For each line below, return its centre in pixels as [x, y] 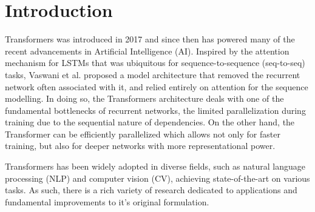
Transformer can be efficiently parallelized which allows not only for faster [143, 134]
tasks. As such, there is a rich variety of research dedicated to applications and [151, 190]
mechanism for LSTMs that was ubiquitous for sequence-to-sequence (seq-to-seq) [155, 63]
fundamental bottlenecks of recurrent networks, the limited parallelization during [155, 110]
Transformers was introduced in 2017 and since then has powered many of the [150, 39]
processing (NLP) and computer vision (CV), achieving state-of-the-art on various [157, 178]
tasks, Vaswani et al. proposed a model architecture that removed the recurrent [153, 74]
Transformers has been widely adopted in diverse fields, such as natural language [155, 166]
